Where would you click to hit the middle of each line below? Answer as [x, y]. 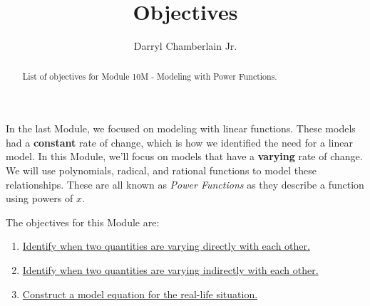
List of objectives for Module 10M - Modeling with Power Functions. [150, 76]
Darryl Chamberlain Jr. [185, 46]
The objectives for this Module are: [83, 222]
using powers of [40, 198]
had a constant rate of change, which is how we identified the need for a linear [179, 142]
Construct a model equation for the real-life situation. [140, 294]
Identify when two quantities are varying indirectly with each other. [170, 269]
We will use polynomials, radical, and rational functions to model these [161, 170]
